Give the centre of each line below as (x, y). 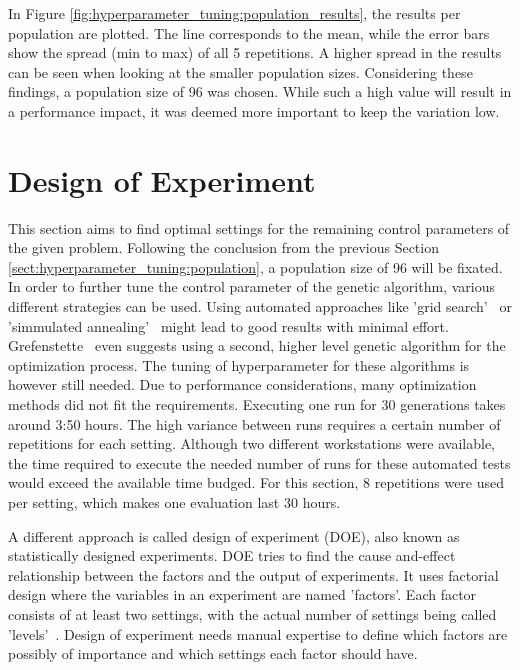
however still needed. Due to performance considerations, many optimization (242, 384)
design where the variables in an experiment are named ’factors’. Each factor (242, 594)
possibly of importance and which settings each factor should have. (213, 653)
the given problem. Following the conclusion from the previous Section (223, 247)
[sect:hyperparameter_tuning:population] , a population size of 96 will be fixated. (255, 266)
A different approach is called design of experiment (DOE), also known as (234, 535)
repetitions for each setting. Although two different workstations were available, (251, 443)
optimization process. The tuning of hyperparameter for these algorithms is (239, 364)
